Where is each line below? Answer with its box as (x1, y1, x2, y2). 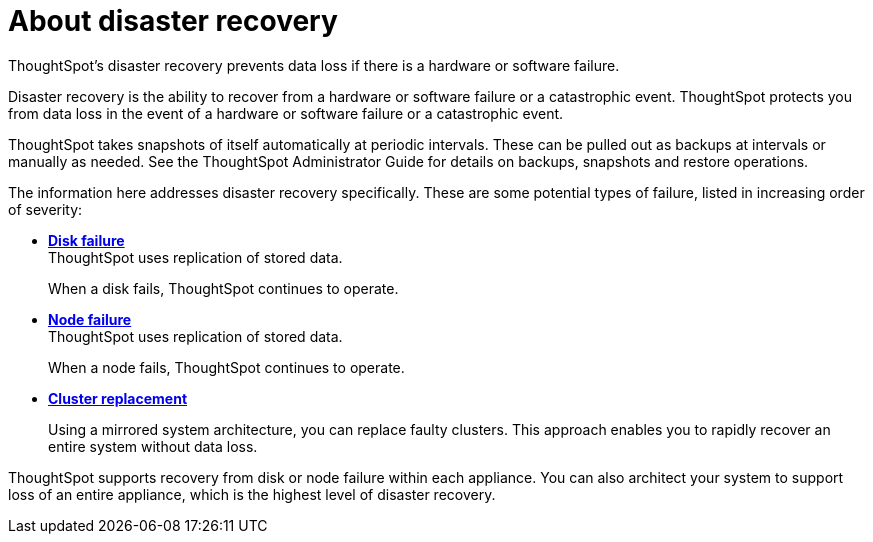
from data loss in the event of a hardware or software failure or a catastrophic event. (8, 104, 564, 122)
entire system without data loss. (48, 437, 258, 455)
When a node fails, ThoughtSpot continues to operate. (48, 358, 405, 376)
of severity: (8, 200, 83, 218)
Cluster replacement (48, 389, 188, 407)
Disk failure (48, 231, 125, 249)
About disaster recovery (8, 4, 338, 38)
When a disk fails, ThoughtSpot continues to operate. (48, 279, 399, 297)
